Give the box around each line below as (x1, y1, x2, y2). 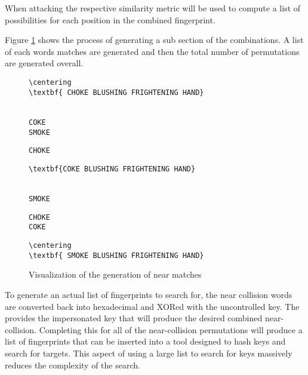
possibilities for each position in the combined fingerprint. (5, 13, 215, 26)
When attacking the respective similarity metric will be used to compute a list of (5, 2, 301, 14)
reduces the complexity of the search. (5, 358, 140, 371)
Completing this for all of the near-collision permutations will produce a (39, 323, 303, 336)
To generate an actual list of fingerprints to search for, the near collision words (5, 288, 292, 300)
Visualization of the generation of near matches (29, 268, 202, 281)
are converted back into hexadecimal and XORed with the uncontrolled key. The (5, 300, 300, 312)
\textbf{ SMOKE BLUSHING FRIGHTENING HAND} (29, 251, 204, 260)
